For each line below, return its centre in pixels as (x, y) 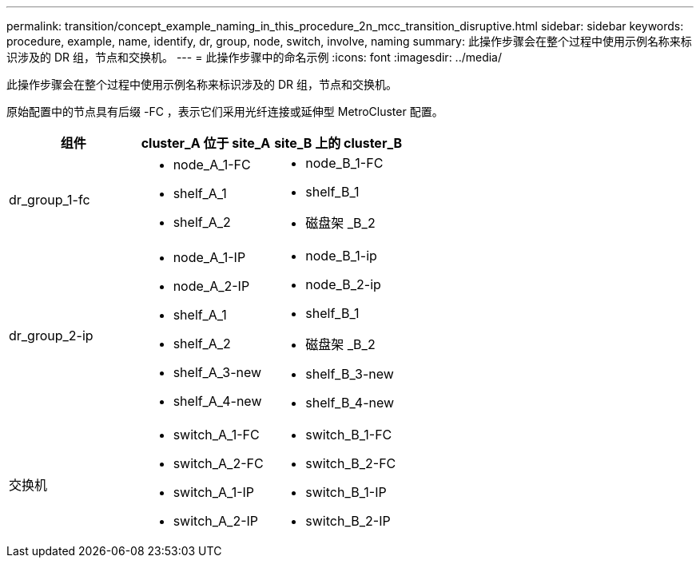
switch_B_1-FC (349, 435)
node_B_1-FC (344, 163)
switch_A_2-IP (216, 521)
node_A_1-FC (212, 165)
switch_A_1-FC (216, 435)
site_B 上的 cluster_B (338, 143)
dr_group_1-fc (50, 200)
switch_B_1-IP (346, 492)
